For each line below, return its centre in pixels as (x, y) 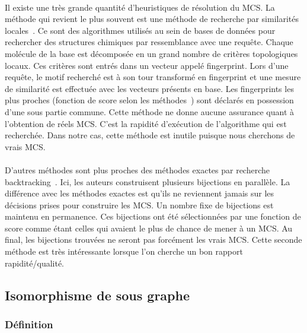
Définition (29, 324)
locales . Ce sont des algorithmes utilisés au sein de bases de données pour (140, 30)
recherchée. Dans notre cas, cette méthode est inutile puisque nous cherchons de (150, 135)
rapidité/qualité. (35, 263)
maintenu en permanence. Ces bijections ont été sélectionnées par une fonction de (153, 216)
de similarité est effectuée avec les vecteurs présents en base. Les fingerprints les (149, 88)
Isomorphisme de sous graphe (97, 295)
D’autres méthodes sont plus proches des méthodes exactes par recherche (137, 169)
